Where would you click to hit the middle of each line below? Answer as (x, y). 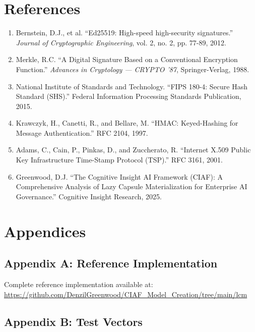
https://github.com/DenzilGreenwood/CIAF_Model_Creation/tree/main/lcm (126, 294)
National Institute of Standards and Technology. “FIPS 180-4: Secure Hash (132, 86)
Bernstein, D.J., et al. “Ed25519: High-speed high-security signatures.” (124, 33)
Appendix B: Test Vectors (73, 321)
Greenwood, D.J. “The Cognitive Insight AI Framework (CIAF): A (119, 176)
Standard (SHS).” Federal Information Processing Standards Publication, (129, 96)
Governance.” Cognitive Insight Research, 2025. (89, 196)
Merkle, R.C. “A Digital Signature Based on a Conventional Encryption (127, 59)
